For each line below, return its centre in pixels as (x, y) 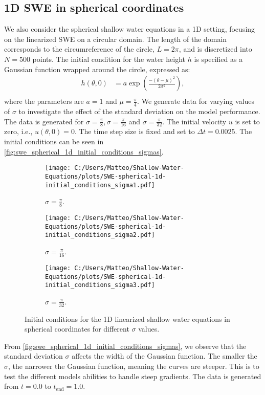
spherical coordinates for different (77, 329)
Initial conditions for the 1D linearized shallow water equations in (127, 319)
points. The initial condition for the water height (109, 59)
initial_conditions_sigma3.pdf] (100, 285)
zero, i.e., (18, 131)
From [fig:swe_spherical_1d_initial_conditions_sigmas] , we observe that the (125, 346)
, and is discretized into (215, 49)
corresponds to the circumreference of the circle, (79, 49)
